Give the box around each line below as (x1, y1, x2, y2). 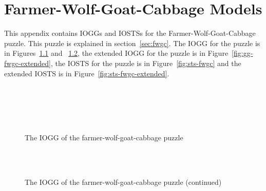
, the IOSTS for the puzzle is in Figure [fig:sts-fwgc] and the (51, 57, 241, 68)
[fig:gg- (232, 48, 253, 58)
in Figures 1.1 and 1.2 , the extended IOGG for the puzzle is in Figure (4, 48, 229, 58)
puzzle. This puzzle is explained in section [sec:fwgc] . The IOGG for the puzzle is (4, 37, 260, 48)
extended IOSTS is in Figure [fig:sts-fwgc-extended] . (4, 68, 169, 78)
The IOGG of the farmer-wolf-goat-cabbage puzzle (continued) (25, 177, 222, 187)
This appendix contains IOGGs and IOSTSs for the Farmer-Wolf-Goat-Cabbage (4, 28, 256, 38)
